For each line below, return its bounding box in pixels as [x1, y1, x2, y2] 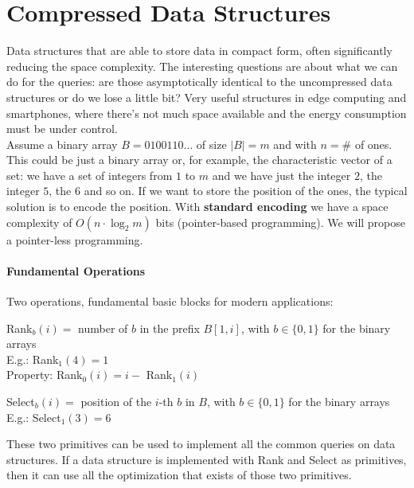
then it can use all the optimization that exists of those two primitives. [6, 467, 352, 483]
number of [78, 319, 128, 336]
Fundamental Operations [6, 262, 146, 279]
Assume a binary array [6, 135, 118, 152]
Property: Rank [6, 366, 83, 383]
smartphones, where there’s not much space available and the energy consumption [6, 104, 407, 121]
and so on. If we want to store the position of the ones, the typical [84, 182, 408, 199]
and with [273, 135, 317, 152]
